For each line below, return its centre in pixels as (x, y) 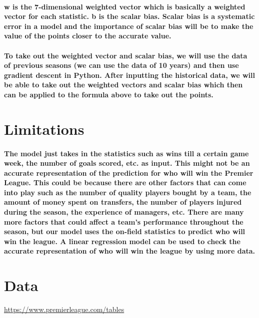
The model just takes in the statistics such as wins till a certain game (126, 153)
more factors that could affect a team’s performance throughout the (124, 221)
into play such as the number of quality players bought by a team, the (128, 192)
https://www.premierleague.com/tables (64, 309)
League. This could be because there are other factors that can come (125, 182)
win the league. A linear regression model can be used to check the (122, 241)
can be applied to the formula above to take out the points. (109, 94)
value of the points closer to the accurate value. (88, 36)
